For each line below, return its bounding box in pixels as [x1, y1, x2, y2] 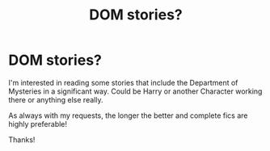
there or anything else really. [8, 94, 103, 104]
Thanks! [8, 135, 36, 145]
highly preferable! [8, 119, 67, 128]
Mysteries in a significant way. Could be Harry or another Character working [8, 86, 263, 96]
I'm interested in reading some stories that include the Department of [8, 78, 238, 87]
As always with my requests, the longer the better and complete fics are [8, 111, 248, 120]
